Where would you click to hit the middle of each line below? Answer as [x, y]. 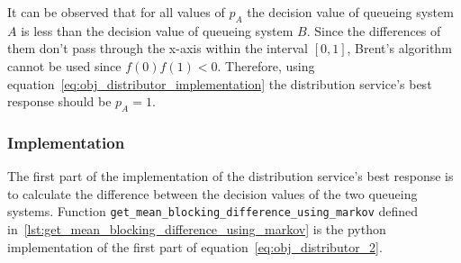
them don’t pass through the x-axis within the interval [158, 48]
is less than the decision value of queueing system [157, 30]
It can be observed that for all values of [116, 12]
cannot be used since [64, 65]
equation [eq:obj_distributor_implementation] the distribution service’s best [220, 83]
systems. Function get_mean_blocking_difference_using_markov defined [213, 211]
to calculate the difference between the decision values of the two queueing [212, 193]
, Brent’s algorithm [399, 48]
